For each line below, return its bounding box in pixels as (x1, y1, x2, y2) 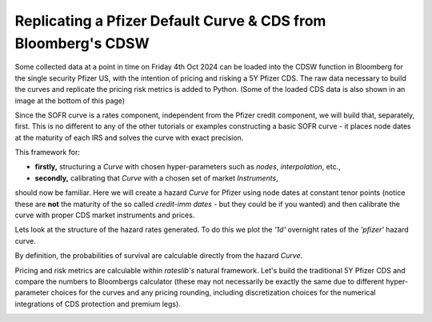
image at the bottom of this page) (14, 96, 126, 105)
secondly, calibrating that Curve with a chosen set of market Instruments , (34, 173, 279, 183)
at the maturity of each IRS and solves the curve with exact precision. (14, 133, 244, 142)
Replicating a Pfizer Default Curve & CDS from (14, 12, 326, 30)
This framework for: (14, 148, 80, 157)
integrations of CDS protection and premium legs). (14, 299, 182, 308)
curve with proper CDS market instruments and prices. (14, 210, 195, 220)
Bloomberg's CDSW (14, 34, 150, 52)
